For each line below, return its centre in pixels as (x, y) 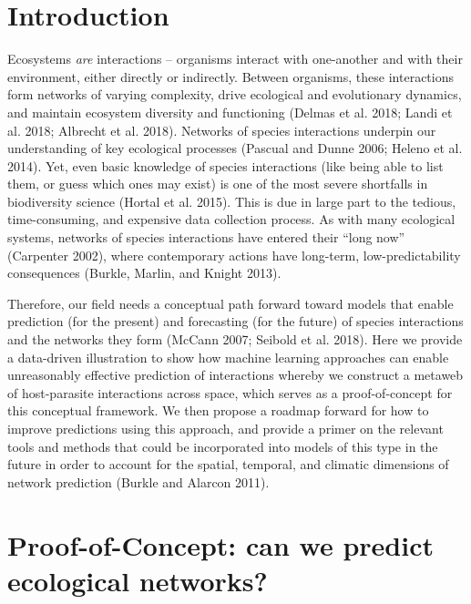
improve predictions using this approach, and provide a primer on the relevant (225, 428)
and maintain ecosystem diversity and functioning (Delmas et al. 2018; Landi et (230, 112)
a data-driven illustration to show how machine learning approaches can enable (228, 357)
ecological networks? (138, 580)
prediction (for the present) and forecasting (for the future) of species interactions (235, 321)
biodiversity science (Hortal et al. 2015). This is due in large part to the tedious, (232, 201)
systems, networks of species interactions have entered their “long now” (206, 237)
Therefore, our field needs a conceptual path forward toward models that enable (230, 303)
